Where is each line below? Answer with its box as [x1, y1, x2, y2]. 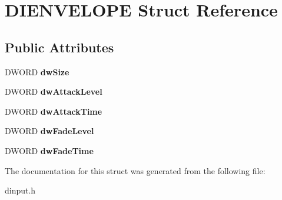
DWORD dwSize [5, 65, 69, 78]
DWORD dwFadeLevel [5, 125, 94, 137]
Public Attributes [5, 38, 114, 56]
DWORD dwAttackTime [5, 105, 102, 117]
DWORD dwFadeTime [5, 144, 94, 156]
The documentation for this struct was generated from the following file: [5, 164, 266, 176]
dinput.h [5, 184, 36, 196]
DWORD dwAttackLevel [5, 85, 102, 98]
